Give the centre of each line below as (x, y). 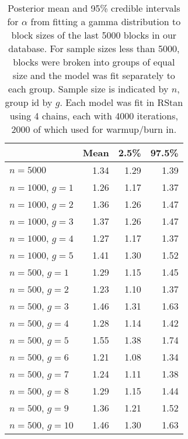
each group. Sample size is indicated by (88, 89)
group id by (29, 102)
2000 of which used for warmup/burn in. (94, 129)
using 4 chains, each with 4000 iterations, (94, 116)
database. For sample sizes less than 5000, (94, 48)
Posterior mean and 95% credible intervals (94, 8)
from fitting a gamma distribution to (106, 21)
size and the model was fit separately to (94, 75)
